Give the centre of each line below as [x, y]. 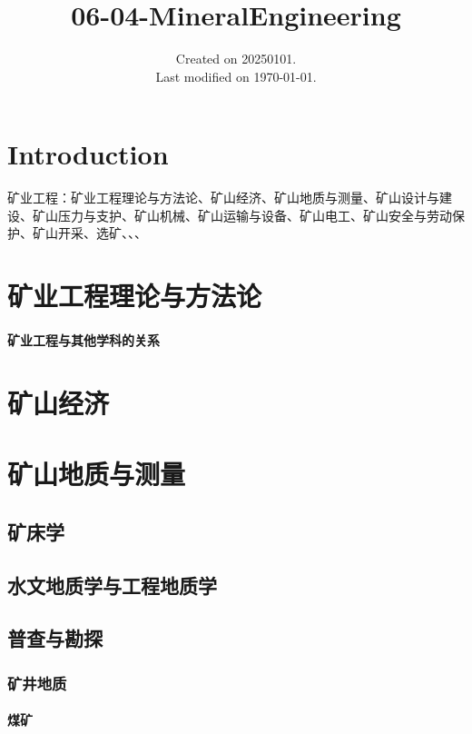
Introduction [88, 154]
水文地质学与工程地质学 [112, 585]
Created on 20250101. [236, 59]
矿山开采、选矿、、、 [89, 233]
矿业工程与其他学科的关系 [84, 340]
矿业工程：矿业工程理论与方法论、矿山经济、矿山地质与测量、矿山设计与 [223, 198]
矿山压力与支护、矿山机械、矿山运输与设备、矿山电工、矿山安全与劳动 [242, 215]
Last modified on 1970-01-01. [236, 76]
